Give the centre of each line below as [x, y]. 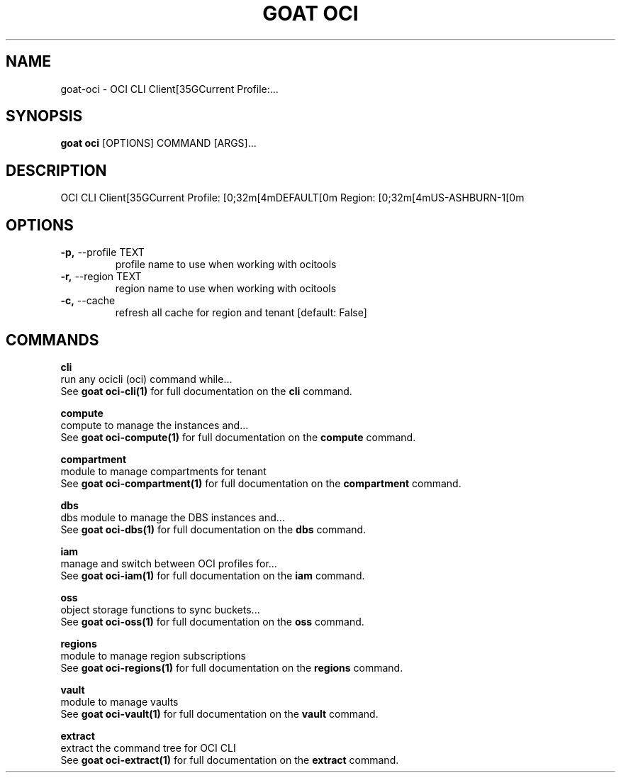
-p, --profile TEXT [102, 252]
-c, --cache [88, 301]
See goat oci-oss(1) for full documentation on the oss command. [212, 621]
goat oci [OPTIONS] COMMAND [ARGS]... [158, 143]
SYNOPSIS [44, 116]
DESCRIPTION [56, 170]
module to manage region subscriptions [153, 655]
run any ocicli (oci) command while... [146, 379]
